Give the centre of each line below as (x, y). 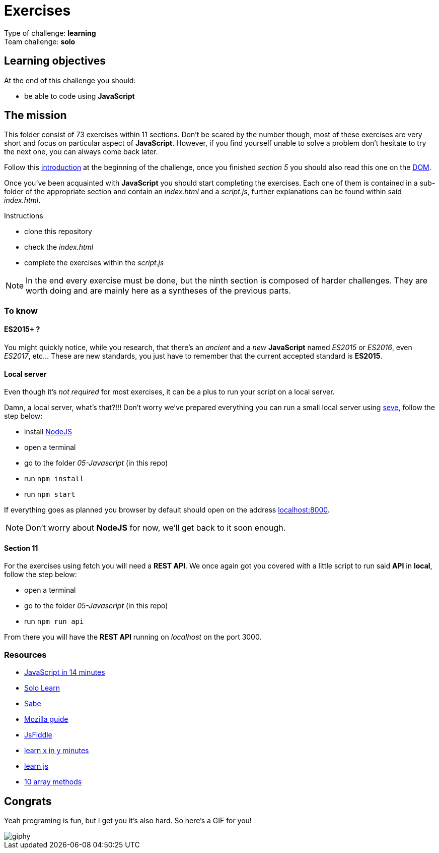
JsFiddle (38, 735)
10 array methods (53, 782)
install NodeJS (48, 432)
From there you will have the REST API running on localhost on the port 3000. (133, 637)
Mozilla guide (46, 719)
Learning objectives (55, 61)
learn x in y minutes (57, 751)
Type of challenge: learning (50, 33)
